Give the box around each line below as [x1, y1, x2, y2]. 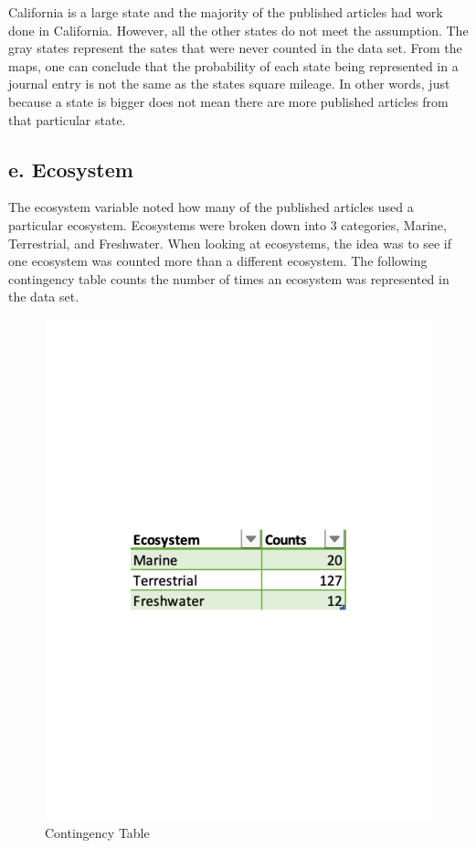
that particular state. [8, 110, 126, 129]
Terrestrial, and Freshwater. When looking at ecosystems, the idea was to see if [8, 233, 452, 252]
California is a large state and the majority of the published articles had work [8, 3, 443, 21]
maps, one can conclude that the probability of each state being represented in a [8, 56, 459, 75]
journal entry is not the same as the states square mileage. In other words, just [8, 74, 450, 93]
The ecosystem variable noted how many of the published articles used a [8, 197, 414, 217]
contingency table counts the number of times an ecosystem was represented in [8, 269, 450, 288]
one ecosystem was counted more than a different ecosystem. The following [8, 251, 428, 270]
